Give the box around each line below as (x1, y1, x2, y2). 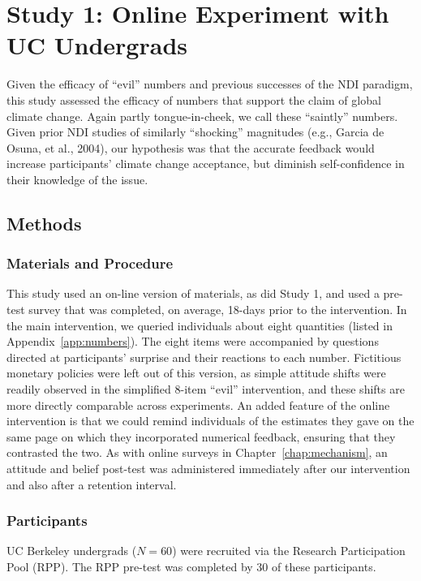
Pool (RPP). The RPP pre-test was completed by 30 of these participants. (6, 558, 376, 575)
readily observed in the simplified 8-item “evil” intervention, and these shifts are (6, 381, 405, 398)
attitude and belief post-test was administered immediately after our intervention (6, 460, 410, 476)
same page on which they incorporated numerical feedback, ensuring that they (6, 428, 396, 445)
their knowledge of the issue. (6, 170, 148, 187)
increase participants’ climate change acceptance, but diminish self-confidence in (6, 155, 405, 172)
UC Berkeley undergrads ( (6, 542, 137, 559)
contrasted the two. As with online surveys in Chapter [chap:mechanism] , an (6, 444, 388, 461)
